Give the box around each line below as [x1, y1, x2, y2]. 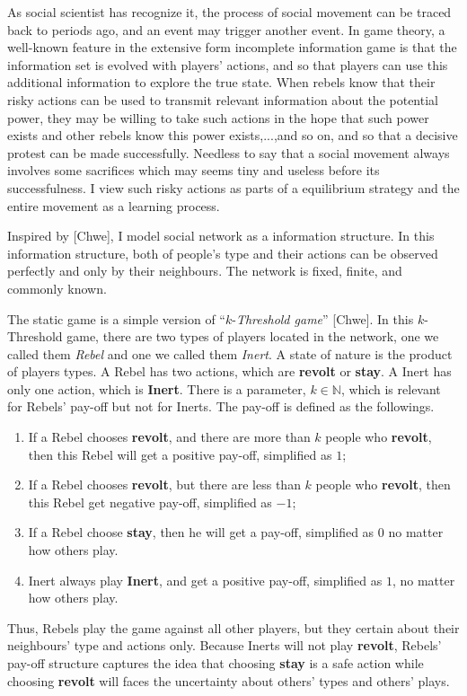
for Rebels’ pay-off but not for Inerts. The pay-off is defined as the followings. [7, 397, 435, 416]
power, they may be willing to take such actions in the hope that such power [7, 108, 429, 127]
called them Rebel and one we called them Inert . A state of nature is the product [7, 344, 453, 363]
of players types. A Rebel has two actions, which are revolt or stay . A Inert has [7, 362, 452, 381]
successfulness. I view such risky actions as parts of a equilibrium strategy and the [7, 178, 460, 197]
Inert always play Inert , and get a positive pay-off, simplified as [28, 570, 383, 589]
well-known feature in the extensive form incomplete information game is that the [7, 38, 457, 57]
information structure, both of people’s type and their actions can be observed [7, 243, 438, 262]
